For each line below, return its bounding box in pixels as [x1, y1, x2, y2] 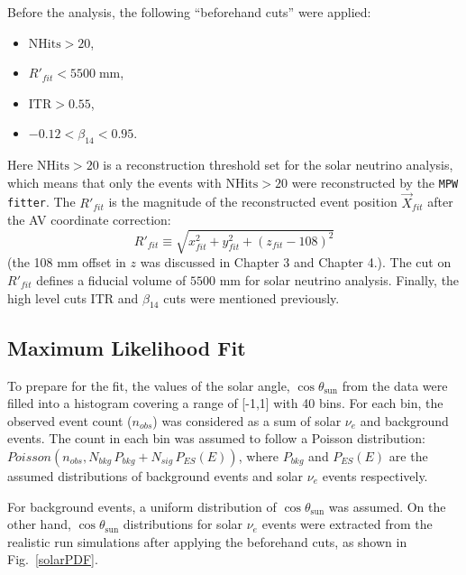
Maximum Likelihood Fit [7, 333, 246, 361]
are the [388, 447, 428, 465]
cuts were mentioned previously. [163, 288, 340, 307]
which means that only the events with [7, 172, 222, 191]
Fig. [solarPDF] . [7, 550, 98, 569]
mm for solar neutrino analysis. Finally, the [219, 271, 460, 290]
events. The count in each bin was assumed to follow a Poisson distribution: [7, 429, 425, 448]
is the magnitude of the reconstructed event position [108, 192, 397, 211]
